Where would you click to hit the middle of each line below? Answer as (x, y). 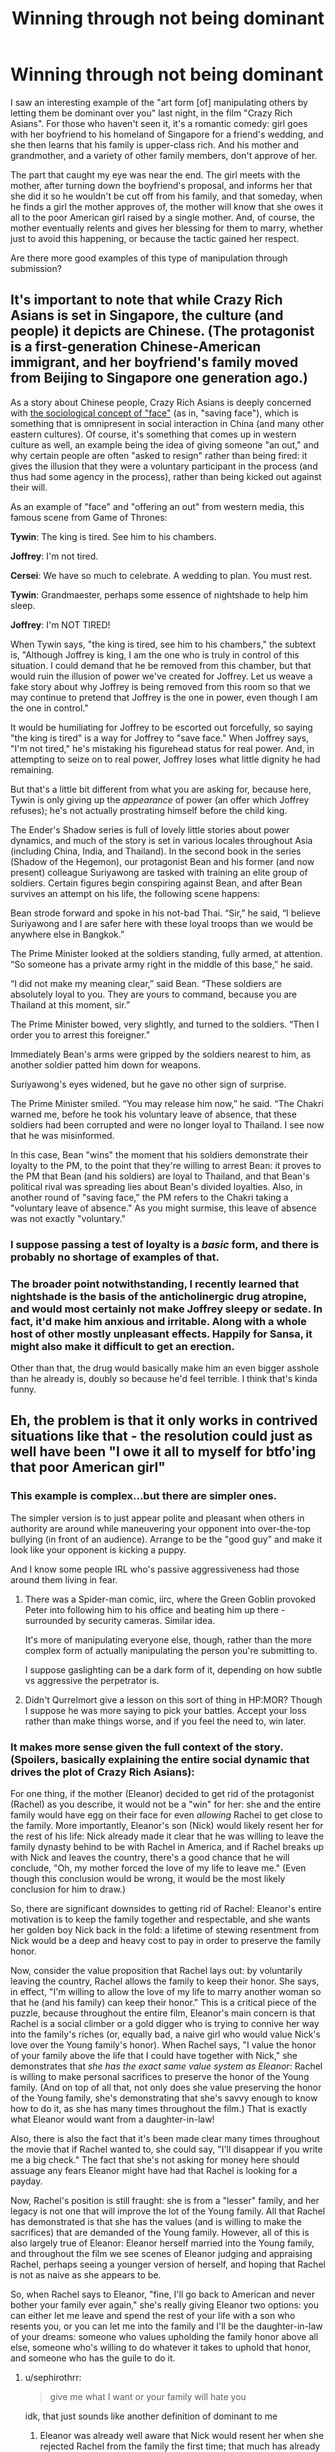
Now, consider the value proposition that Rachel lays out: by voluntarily (156, 1970)
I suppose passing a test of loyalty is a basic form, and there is (165, 1244)
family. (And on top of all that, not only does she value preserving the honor (166, 2087)
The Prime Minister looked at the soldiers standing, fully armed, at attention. (166, 953)
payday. (26, 2181)
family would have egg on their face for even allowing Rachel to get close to (166, 1814)
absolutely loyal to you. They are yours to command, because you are (154, 994)
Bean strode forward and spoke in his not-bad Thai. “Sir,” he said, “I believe (165, 913)
